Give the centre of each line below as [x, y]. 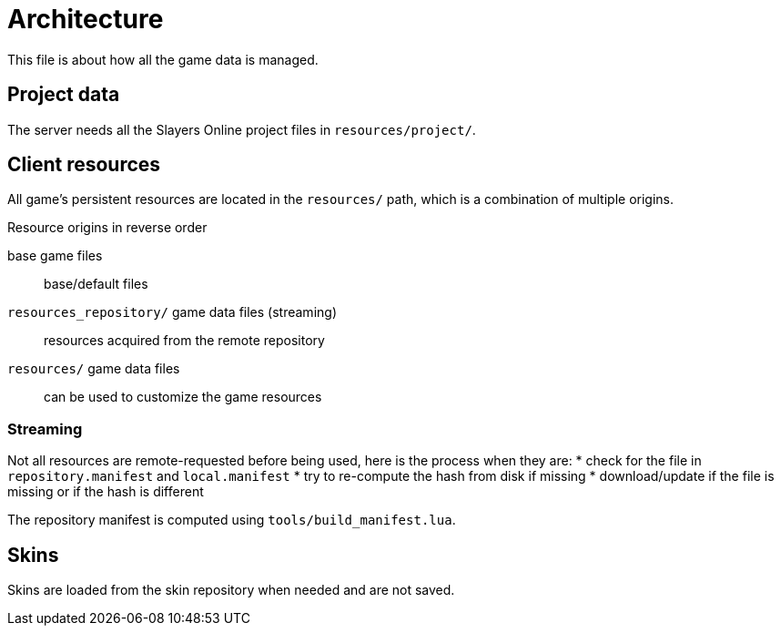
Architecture [86, 19]
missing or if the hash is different [106, 492]
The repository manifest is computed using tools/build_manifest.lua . [232, 520]
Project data [64, 95]
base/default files [96, 284]
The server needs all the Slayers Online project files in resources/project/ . [242, 129]
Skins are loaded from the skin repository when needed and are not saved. [231, 590]
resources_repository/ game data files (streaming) [172, 312]
